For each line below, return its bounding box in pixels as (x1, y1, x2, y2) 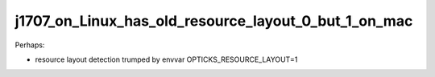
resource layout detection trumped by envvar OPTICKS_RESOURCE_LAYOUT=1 (35, 55, 298, 64)
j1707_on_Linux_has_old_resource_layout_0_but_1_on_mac (14, 12, 413, 30)
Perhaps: (14, 40, 45, 50)
